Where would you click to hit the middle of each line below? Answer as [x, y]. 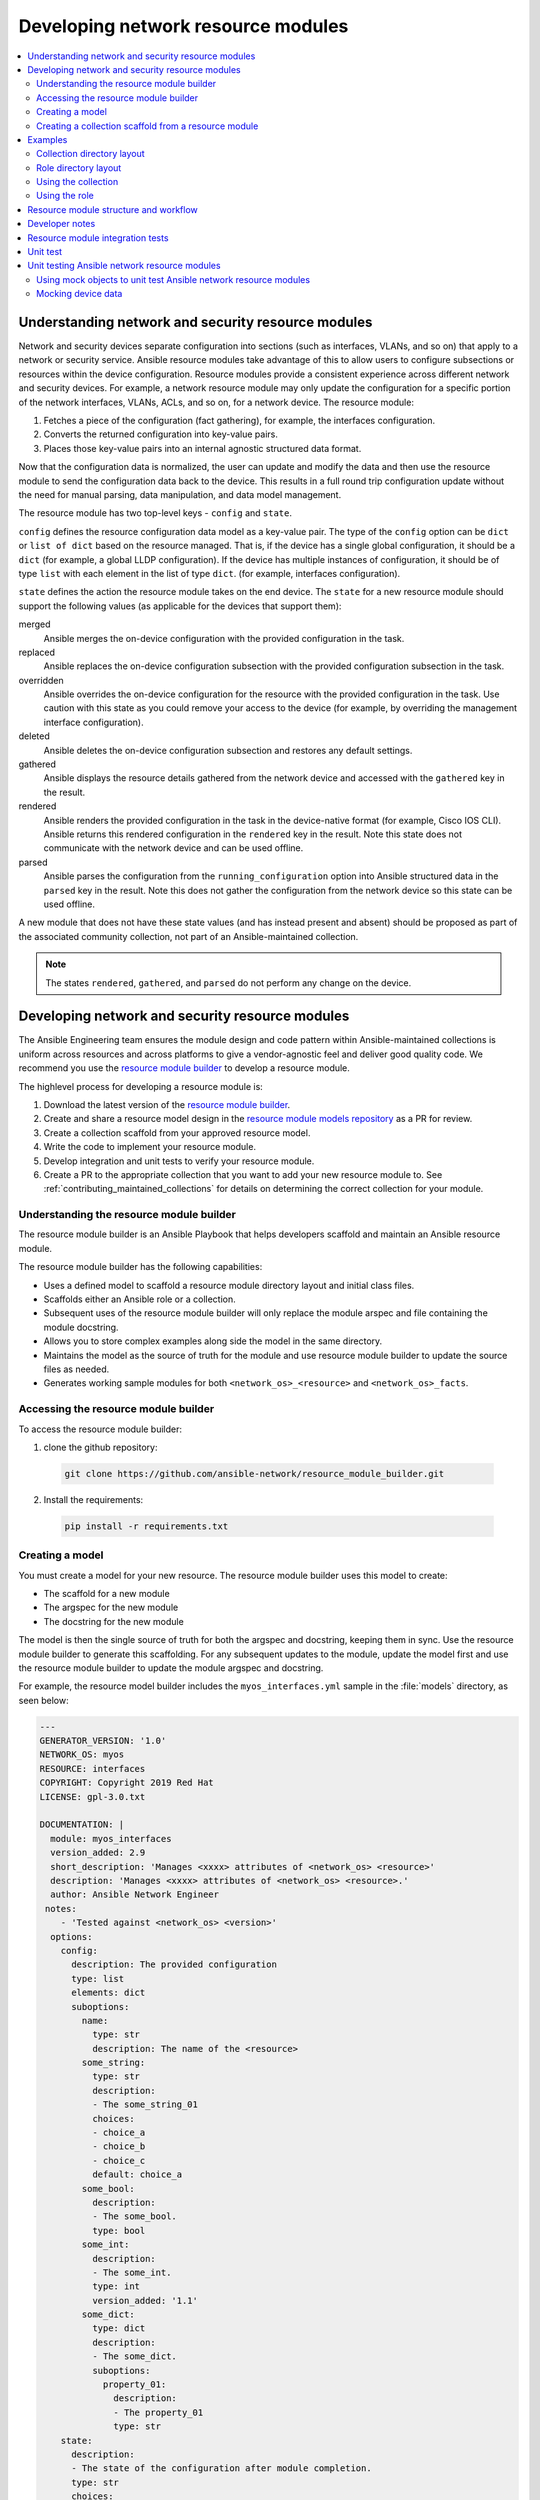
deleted [34, 736]
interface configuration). [93, 722]
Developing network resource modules [183, 26]
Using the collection [77, 182]
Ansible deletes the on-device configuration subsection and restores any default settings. [228, 750]
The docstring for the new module [113, 1621]
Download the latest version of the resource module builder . [167, 1104]
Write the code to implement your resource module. [150, 1147]
